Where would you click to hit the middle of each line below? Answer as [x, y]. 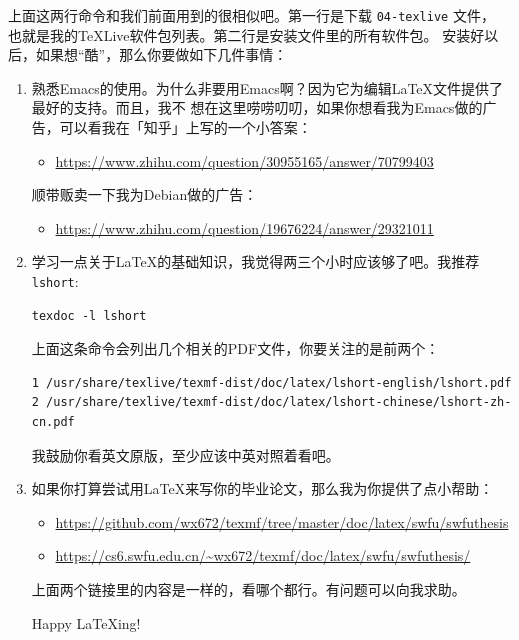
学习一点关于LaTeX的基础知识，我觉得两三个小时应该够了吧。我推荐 [255, 261]
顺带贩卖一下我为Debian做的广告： [144, 194]
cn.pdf [53, 422]
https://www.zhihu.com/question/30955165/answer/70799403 [244, 160]
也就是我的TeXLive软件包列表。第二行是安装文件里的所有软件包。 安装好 [246, 34]
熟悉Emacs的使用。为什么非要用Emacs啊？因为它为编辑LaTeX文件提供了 [267, 87]
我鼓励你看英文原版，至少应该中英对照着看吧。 [185, 454]
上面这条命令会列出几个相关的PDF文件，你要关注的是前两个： [235, 348]
